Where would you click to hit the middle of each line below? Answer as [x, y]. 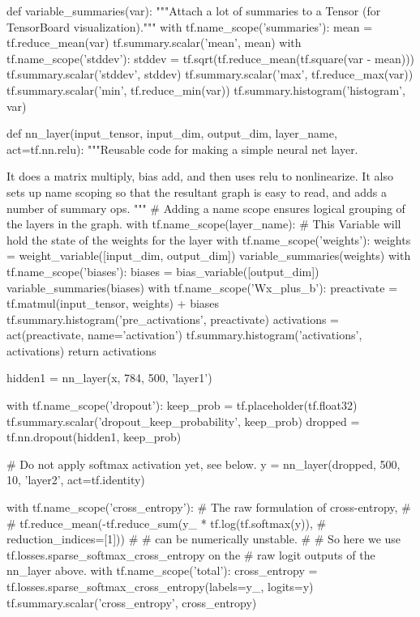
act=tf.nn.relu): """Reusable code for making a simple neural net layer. [182, 149]
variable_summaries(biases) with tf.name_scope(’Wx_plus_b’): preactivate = [202, 287]
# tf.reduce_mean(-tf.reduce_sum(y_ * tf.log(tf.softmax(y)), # [167, 523]
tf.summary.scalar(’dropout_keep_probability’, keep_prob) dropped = [183, 421]
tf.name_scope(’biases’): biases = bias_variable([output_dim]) [163, 271]
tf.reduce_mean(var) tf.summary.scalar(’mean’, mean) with [154, 43]
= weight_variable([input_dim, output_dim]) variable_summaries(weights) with [209, 255]
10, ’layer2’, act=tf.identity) [76, 480]
